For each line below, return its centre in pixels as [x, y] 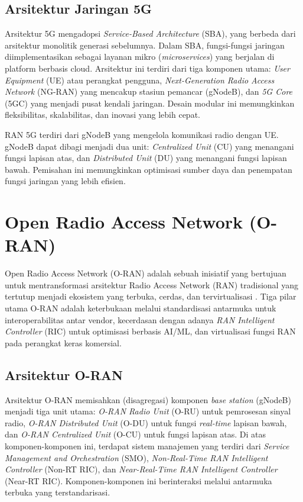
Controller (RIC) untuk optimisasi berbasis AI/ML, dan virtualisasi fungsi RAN [150, 331]
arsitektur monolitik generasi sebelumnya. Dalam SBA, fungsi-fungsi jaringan [145, 45]
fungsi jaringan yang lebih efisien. [65, 181]
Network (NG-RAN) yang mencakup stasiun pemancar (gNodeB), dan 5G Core [149, 91]
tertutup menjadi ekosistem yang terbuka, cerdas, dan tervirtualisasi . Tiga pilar [151, 296]
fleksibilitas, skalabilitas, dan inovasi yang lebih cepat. [102, 115]
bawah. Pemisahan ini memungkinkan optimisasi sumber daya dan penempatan [149, 169]
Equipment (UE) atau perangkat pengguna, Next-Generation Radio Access [140, 80]
